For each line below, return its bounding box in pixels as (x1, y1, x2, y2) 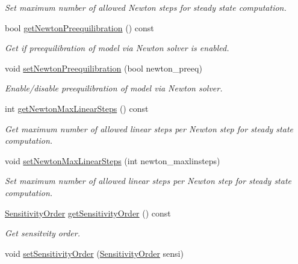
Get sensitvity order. (5, 227, 80, 239)
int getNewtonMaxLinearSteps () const (5, 102, 149, 114)
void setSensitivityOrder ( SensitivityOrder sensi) (5, 247, 184, 259)
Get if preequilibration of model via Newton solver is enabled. (5, 41, 229, 54)
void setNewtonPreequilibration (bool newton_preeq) (5, 61, 202, 74)
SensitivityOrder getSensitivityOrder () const (5, 206, 171, 219)
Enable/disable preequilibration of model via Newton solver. (5, 82, 223, 94)
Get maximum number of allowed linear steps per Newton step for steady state (5, 122, 293, 135)
